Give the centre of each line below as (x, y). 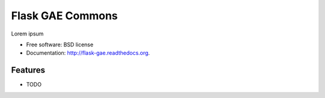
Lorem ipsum (27, 34)
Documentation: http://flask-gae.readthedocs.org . (88, 53)
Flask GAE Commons (64, 16)
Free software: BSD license (60, 44)
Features (28, 70)
